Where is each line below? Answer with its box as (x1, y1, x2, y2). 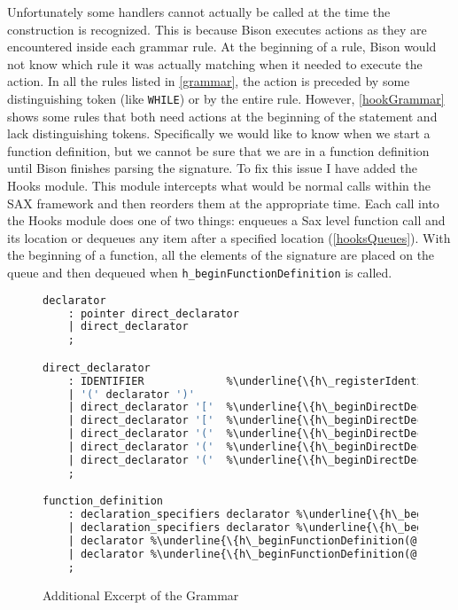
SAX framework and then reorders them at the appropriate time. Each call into (7, 193, 439, 212)
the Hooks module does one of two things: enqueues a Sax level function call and (7, 211, 446, 230)
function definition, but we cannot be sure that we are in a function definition (7, 141, 430, 160)
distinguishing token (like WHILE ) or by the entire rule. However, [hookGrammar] (7, 89, 445, 107)
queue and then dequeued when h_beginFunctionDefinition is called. (7, 262, 392, 281)
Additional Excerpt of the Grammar (43, 585, 239, 604)
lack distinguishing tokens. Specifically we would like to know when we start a (7, 124, 431, 143)
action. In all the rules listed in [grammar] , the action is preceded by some (7, 72, 410, 90)
